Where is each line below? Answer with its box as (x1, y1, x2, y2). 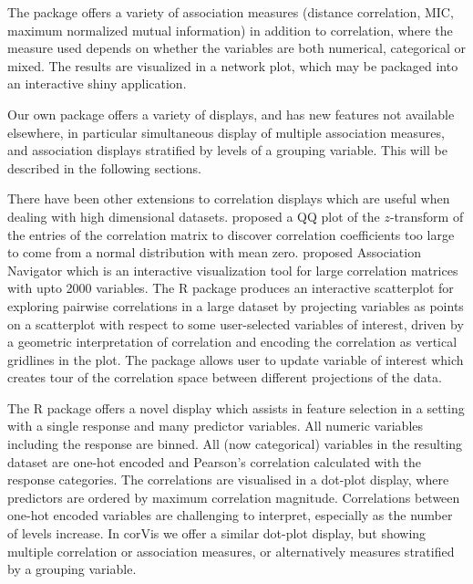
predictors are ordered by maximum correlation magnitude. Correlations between (7, 487, 460, 506)
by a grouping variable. (7, 559, 137, 579)
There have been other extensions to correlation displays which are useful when (7, 189, 450, 208)
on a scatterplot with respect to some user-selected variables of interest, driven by (7, 314, 464, 333)
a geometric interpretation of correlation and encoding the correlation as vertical (7, 332, 458, 351)
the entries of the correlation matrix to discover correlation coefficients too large (7, 224, 455, 244)
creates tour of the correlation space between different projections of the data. (7, 368, 442, 387)
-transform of (389, 206, 464, 225)
